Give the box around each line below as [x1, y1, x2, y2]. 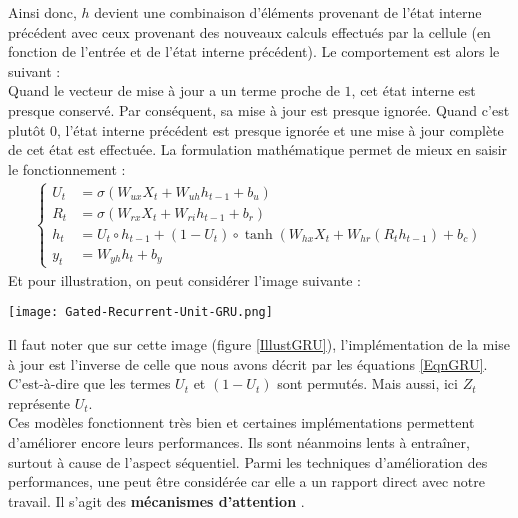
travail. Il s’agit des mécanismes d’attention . [8, 490, 305, 511]
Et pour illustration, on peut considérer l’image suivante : [8, 269, 361, 290]
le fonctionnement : [8, 158, 126, 179]
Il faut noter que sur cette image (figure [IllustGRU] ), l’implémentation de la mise [8, 334, 510, 355]
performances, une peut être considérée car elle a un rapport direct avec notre [8, 471, 485, 492]
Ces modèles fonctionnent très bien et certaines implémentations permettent [8, 412, 475, 433]
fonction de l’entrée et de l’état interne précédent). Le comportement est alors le [8, 41, 500, 62]
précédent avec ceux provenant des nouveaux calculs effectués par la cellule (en [8, 21, 491, 42]
